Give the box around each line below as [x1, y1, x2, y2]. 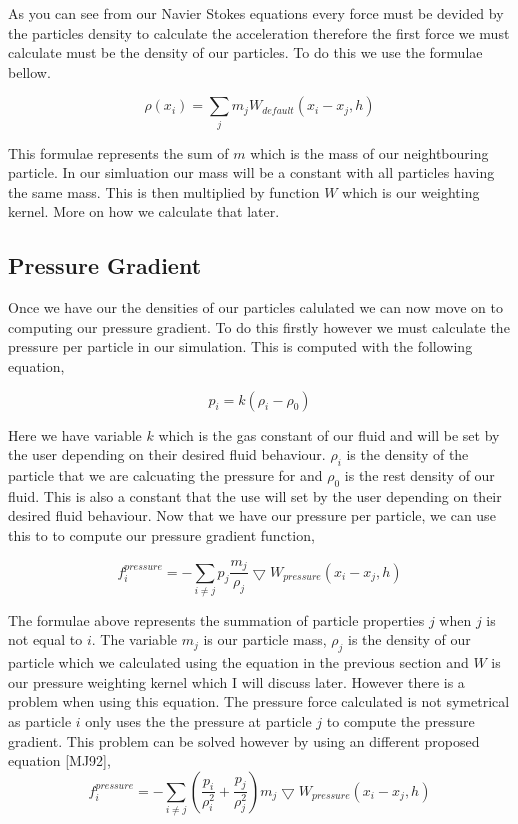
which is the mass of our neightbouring [250, 142, 489, 163]
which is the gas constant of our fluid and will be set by [158, 424, 500, 445]
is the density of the [346, 444, 469, 465]
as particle [8, 711, 72, 732]
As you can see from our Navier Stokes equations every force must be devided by [8, 3, 504, 23]
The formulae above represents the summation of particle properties [8, 609, 425, 630]
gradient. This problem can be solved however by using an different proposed [8, 730, 480, 751]
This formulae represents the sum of [8, 142, 229, 163]
